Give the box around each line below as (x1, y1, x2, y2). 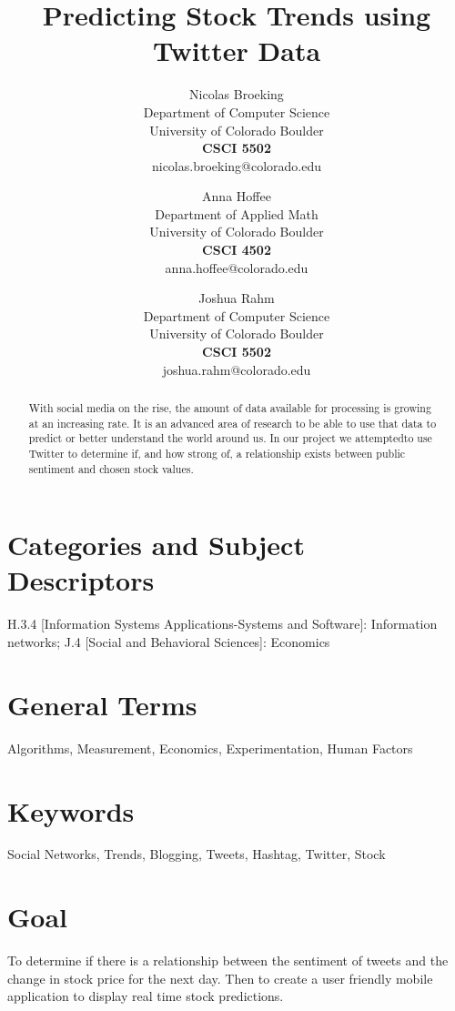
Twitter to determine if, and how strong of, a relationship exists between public (28, 445, 406, 460)
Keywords (7, 792, 135, 829)
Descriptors (7, 561, 155, 599)
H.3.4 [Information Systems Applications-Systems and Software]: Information (7, 614, 438, 633)
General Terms (7, 685, 197, 723)
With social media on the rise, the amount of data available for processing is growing (28, 400, 431, 416)
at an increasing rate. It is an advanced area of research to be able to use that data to (28, 415, 437, 430)
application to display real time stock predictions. (7, 986, 284, 1006)
